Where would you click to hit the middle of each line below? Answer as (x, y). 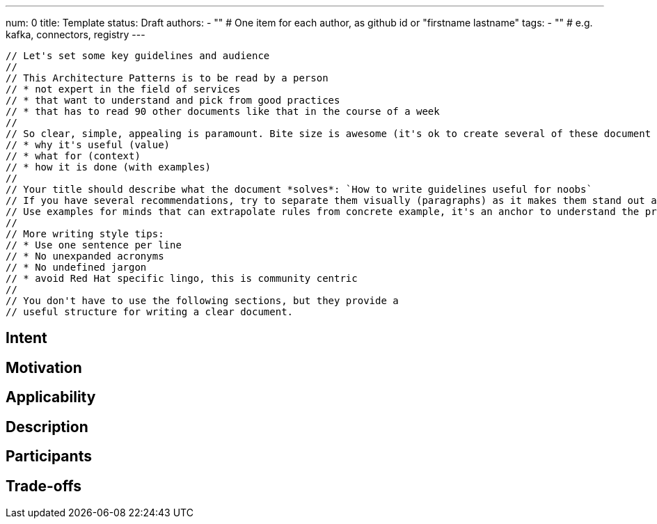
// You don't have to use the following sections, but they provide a (202, 301)
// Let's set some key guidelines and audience (138, 56)
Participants (49, 456)
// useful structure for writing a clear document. (150, 312)
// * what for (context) (73, 156)
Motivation (44, 367)
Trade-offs (43, 486)
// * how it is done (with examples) (109, 167)
